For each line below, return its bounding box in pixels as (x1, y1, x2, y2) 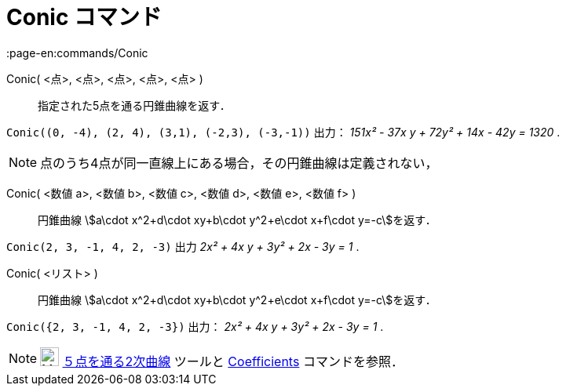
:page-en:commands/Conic (6, 45, 148, 60)
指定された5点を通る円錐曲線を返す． (38, 98, 231, 112)
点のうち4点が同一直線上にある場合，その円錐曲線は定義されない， (40, 154, 438, 171)
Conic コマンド (6, 4, 162, 31)
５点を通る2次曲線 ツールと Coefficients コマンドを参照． (62, 353, 404, 369)
